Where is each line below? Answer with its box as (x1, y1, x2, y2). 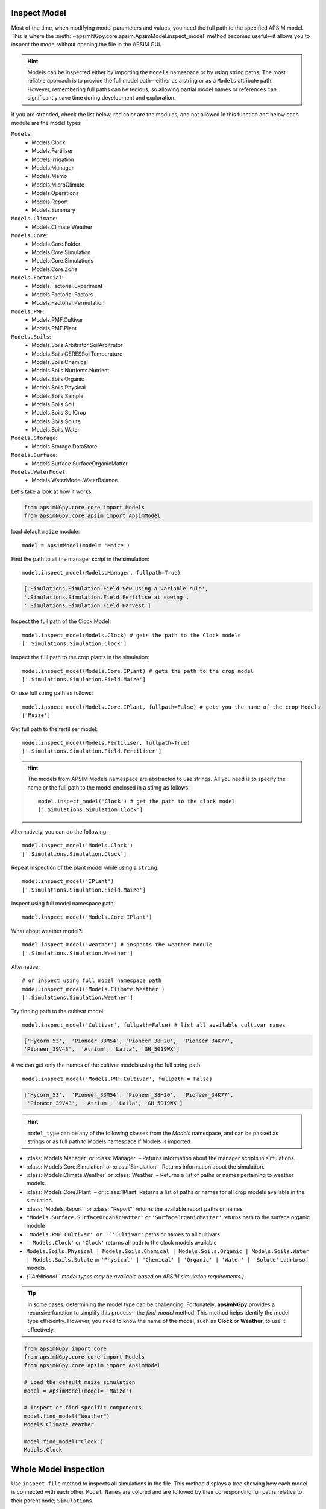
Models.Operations (31, 190, 79, 197)
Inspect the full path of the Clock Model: (11, 617, 111, 625)
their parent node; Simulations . (11, 1497, 94, 1504)
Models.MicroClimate (31, 181, 84, 188)
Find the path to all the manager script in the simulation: (11, 555, 150, 563)
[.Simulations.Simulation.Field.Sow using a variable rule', (24, 585, 208, 592)
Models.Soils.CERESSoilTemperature (31, 350, 123, 357)
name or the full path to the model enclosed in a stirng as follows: (27, 783, 190, 791)
